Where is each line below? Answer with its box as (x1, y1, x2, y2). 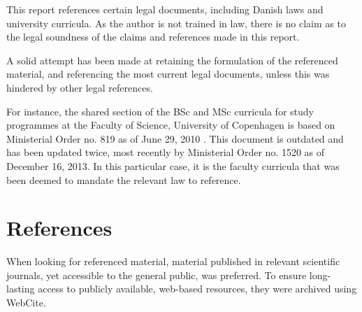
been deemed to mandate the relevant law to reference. (6, 172, 241, 187)
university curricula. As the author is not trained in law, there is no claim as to (6, 15, 346, 30)
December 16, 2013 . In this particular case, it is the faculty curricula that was (6, 158, 340, 173)
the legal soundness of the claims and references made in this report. (6, 29, 300, 44)
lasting (6, 281, 35, 296)
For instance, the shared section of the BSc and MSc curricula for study (6, 104, 314, 118)
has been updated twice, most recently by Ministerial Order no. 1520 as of (6, 145, 325, 159)
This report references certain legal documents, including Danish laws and (6, 2, 324, 16)
